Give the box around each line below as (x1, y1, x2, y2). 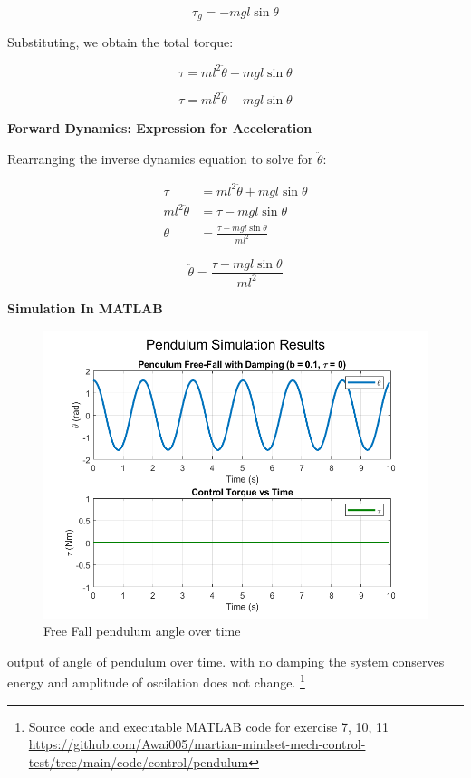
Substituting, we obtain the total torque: (7, 33, 234, 52)
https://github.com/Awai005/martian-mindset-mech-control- (28, 735, 366, 754)
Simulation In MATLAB (7, 298, 163, 317)
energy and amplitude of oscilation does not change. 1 (7, 670, 305, 691)
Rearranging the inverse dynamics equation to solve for (7, 149, 313, 168)
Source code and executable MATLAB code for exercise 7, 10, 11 (28, 716, 389, 735)
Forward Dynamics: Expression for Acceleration (7, 119, 312, 138)
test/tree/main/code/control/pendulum (28, 752, 249, 771)
